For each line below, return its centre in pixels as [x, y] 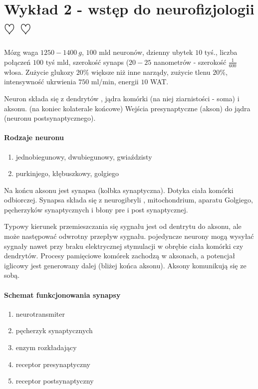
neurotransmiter [40, 313]
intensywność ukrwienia [40, 82]
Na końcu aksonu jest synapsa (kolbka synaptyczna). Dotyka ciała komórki [119, 190]
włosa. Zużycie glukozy [39, 72]
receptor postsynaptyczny [55, 381]
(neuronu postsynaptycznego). [50, 118]
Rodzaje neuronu [34, 137]
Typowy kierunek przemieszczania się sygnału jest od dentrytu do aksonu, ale [123, 226]
